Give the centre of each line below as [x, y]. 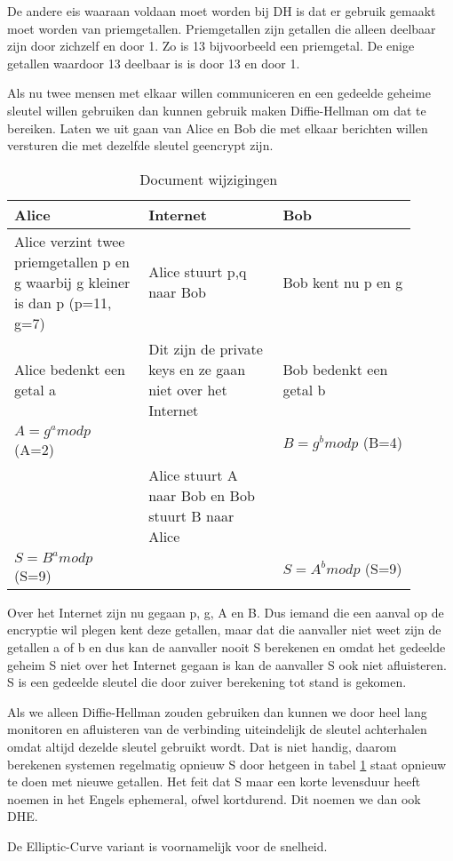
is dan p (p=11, [63, 302]
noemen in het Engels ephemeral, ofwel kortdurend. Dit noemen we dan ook [214, 798]
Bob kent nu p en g [343, 282]
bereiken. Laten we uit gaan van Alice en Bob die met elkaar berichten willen [218, 128]
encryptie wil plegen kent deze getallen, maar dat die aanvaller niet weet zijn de [224, 630]
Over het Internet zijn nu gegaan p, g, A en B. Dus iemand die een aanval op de [226, 612]
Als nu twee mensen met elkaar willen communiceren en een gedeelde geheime [219, 93]
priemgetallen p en [72, 261]
